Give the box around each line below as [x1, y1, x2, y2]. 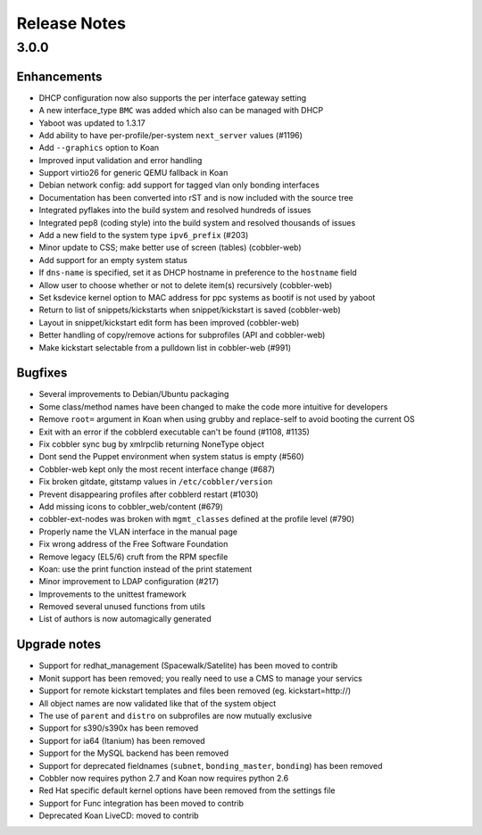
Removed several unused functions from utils [38, 601, 205, 612]
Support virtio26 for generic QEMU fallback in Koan [38, 168, 229, 178]
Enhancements [16, 69, 103, 84]
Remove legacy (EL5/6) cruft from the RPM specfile [38, 551, 229, 562]
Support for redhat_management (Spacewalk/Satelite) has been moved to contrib [38, 660, 338, 671]
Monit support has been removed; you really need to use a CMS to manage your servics [38, 673, 363, 683]
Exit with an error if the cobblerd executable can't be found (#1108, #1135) [38, 426, 310, 437]
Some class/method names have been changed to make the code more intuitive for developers [38, 401, 388, 412]
